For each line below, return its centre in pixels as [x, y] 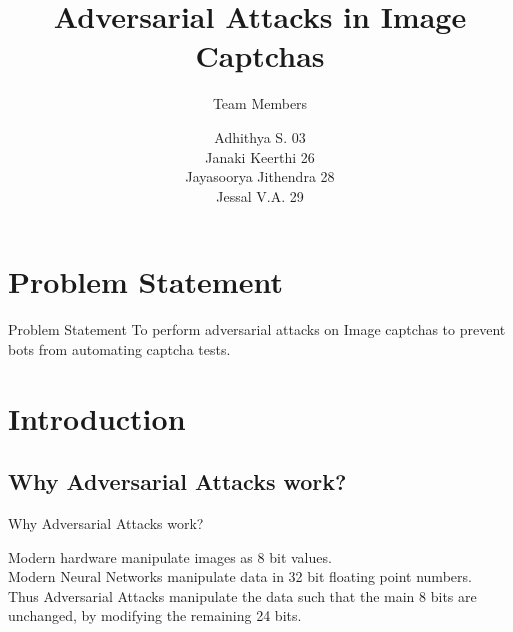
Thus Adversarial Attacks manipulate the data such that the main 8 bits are [242, 595]
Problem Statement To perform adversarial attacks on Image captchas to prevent [257, 329]
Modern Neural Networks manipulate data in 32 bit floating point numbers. [240, 576]
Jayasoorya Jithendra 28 [260, 176]
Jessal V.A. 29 [260, 195]
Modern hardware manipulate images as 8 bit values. [170, 556]
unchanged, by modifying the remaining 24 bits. [155, 615]
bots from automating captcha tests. [119, 348]
